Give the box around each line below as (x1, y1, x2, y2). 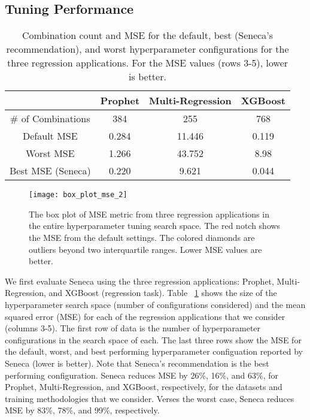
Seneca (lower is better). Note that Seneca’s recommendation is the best (5, 356, 269, 369)
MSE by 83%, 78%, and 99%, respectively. (5, 404, 160, 416)
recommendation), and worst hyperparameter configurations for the (6, 42, 289, 56)
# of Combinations (10, 111, 90, 126)
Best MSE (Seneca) (10, 164, 91, 178)
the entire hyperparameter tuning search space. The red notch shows (29, 219, 281, 232)
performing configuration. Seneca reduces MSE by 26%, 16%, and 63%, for (5, 368, 279, 381)
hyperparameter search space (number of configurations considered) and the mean (5, 298, 306, 311)
